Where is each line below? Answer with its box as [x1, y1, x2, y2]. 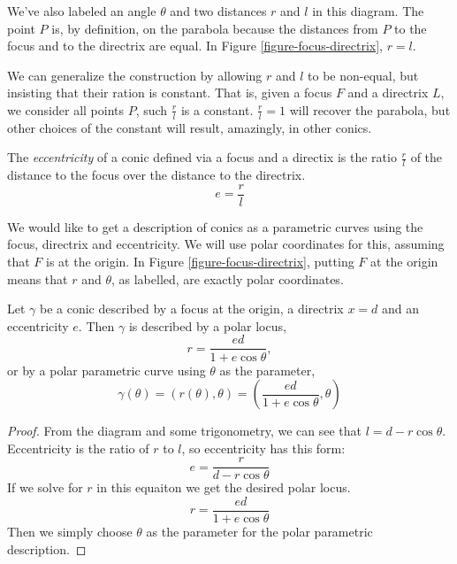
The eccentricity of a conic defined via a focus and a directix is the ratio [7, 148, 397, 166]
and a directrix [347, 83, 429, 102]
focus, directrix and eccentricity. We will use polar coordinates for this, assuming [7, 235, 445, 253]
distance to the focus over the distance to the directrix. [7, 166, 306, 184]
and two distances [170, 2, 267, 19]
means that [7, 269, 68, 288]
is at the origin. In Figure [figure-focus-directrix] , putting [46, 252, 354, 271]
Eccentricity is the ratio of [7, 438, 149, 457]
